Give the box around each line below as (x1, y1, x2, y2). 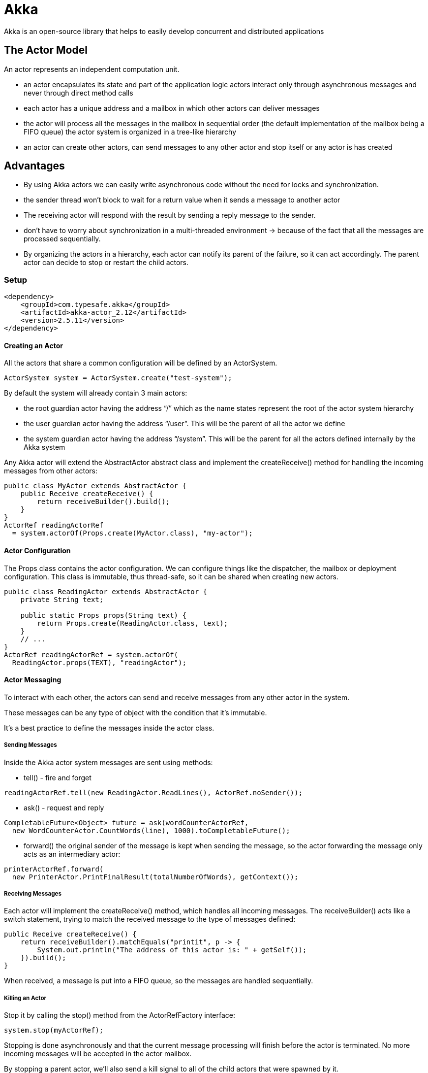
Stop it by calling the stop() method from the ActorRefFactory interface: (4, 1011, 235, 1020)
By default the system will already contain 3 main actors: (4, 389, 187, 398)
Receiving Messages (4, 890, 61, 898)
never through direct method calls (24, 88, 133, 97)
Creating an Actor (4, 341, 63, 350)
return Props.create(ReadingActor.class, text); (37, 619, 228, 627)
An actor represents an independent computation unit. (4, 65, 180, 73)
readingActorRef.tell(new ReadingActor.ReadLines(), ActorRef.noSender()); (4, 788, 303, 797)
